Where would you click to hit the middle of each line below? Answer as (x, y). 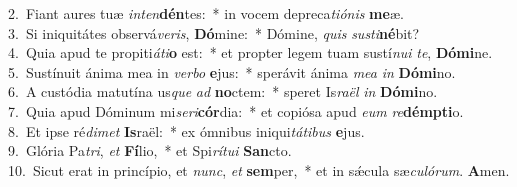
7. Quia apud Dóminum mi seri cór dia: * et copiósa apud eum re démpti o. (236, 110)
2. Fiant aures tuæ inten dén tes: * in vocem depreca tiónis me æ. (206, 13)
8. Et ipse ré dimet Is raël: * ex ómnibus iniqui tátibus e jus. (186, 130)
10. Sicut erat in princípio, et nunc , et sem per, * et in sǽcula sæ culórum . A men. (259, 169)
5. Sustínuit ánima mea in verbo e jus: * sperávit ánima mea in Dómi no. (232, 71)
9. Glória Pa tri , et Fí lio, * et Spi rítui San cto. (150, 150)
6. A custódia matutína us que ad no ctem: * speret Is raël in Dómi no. (223, 91)
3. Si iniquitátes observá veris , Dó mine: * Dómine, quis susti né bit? (214, 32)
